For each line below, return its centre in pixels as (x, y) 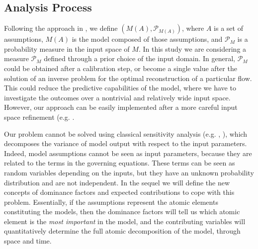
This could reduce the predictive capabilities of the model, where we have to (120, 88)
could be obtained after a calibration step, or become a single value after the (121, 68)
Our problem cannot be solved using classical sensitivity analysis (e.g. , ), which (126, 133)
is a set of (228, 28)
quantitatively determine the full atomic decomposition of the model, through (122, 231)
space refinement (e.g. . (39, 117)
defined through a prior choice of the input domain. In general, (140, 58)
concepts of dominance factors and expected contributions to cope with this (119, 192)
